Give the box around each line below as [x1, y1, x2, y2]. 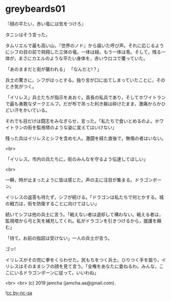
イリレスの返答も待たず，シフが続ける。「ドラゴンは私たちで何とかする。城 [5, 194, 164, 200]
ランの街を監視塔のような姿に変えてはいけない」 [14, 124, 117, 131]
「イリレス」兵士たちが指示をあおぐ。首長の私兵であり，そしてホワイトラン [5, 94, 166, 100]
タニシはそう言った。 [5, 31, 50, 37]
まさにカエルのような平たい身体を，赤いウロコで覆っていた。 [18, 55, 148, 61]
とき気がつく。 [5, 83, 37, 90]
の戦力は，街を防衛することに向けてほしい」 [5, 200, 100, 206]
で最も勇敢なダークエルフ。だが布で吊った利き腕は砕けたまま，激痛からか [5, 100, 162, 106]
